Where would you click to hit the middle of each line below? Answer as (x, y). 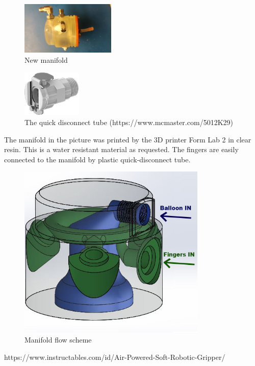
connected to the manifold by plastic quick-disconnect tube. (97, 159)
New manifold (46, 59)
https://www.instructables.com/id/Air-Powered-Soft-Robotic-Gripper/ (115, 357)
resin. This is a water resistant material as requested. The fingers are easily (121, 149)
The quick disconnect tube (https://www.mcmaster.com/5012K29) (129, 122)
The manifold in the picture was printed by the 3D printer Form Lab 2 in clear (128, 139)
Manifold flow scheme (58, 340)
